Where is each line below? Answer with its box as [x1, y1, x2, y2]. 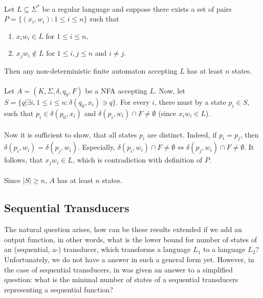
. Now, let [155, 85, 185, 96]
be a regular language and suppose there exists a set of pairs [42, 3, 232, 14]
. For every [116, 97, 150, 107]
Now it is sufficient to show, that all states [4, 129, 137, 140]
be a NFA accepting [85, 85, 147, 96]
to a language [203, 244, 246, 255]
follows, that [4, 154, 43, 165]
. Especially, [78, 142, 116, 152]
